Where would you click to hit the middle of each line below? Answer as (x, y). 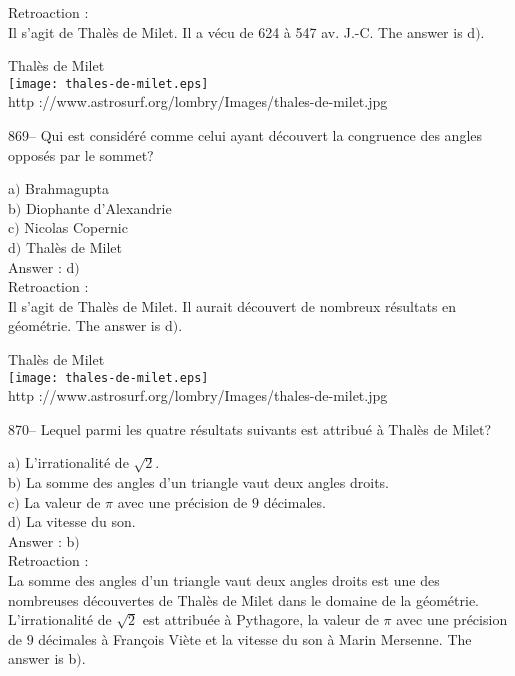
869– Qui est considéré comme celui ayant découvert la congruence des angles (245, 135)
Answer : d (41, 266)
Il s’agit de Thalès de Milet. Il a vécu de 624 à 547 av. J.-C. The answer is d (242, 31)
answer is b (42, 658)
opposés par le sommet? (81, 154)
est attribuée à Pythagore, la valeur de (260, 619)
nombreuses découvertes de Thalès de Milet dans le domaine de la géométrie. (243, 599)
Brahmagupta (67, 188)
